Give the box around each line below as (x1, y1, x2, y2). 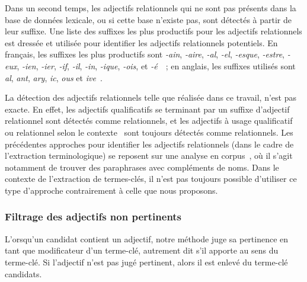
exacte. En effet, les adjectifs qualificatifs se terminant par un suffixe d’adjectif (5, 102, 290, 115)
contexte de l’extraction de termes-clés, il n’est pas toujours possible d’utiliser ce (5, 172, 297, 185)
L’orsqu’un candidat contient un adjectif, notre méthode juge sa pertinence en (5, 232, 289, 245)
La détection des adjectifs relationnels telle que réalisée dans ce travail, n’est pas (5, 91, 296, 104)
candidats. (5, 267, 42, 280)
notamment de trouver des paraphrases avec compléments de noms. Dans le (5, 161, 279, 173)
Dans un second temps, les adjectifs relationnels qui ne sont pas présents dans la (5, 2, 296, 14)
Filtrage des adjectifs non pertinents (5, 209, 182, 224)
